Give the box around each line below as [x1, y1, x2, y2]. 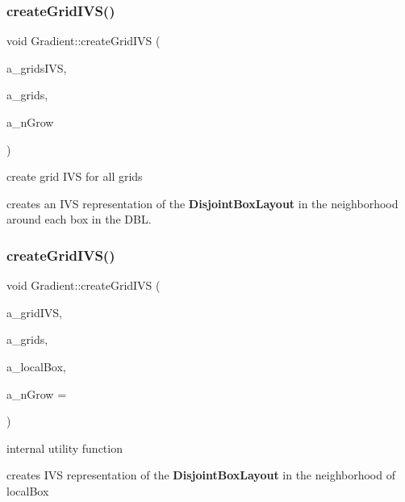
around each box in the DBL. [6, 211, 152, 228]
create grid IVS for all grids [6, 168, 143, 185]
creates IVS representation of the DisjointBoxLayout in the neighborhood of [6, 466, 395, 483]
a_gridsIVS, [6, 59, 67, 76]
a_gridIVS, [6, 303, 62, 320]
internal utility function [6, 439, 123, 456]
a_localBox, [6, 358, 66, 374]
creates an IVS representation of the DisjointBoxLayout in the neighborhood [6, 195, 399, 211]
